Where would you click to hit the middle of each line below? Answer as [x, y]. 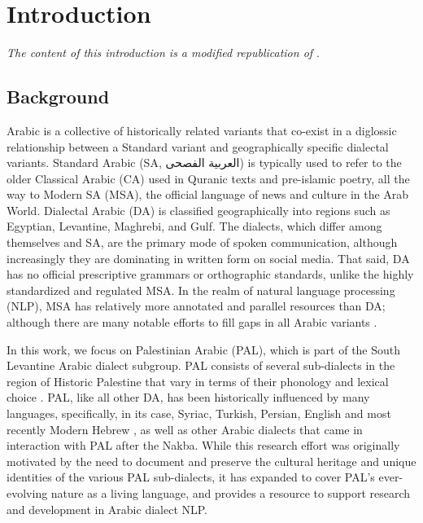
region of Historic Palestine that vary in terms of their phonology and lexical [198, 381]
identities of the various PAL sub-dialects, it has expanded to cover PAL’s [191, 477]
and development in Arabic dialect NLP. [107, 509]
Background [58, 97]
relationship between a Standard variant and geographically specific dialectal [198, 146]
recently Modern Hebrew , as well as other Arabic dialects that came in [185, 429]
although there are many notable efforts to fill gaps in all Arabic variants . [192, 322]
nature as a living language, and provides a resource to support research [231, 492]
